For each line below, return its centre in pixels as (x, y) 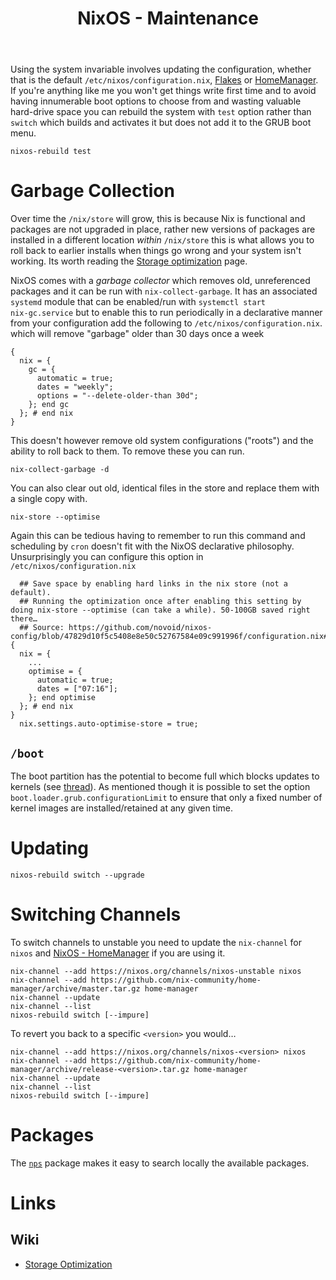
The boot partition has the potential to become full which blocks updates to (165, 776)
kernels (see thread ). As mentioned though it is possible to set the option (160, 786)
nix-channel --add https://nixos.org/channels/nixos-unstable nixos (156, 971)
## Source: (42, 628)
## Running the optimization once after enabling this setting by (160, 602)
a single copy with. (49, 499)
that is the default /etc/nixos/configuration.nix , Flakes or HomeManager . (164, 80)
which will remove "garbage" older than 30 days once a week (137, 334)
